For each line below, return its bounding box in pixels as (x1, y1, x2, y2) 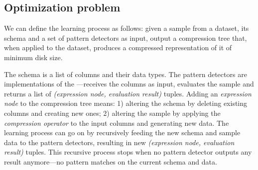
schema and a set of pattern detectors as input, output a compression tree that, (4, 32, 247, 43)
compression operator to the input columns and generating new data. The (4, 117, 229, 128)
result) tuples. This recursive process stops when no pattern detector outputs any (4, 147, 252, 157)
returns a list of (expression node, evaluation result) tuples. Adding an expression (4, 88, 252, 98)
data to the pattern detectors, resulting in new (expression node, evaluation (4, 137, 235, 147)
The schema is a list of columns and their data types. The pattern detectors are (4, 69, 247, 79)
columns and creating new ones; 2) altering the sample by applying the (4, 107, 221, 118)
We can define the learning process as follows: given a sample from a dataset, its (4, 23, 249, 33)
